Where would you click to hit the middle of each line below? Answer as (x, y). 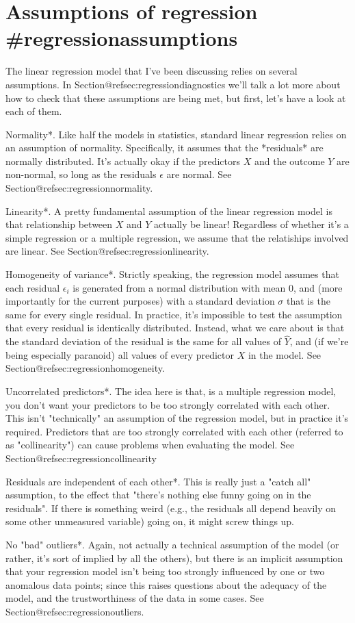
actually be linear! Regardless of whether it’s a (251, 224)
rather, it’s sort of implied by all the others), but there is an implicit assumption (174, 558)
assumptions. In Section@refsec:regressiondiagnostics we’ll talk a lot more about (173, 84)
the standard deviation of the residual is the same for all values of (144, 341)
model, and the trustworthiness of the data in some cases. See (135, 598)
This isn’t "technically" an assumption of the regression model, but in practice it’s (177, 418)
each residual (33, 287)
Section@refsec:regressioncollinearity (81, 458)
